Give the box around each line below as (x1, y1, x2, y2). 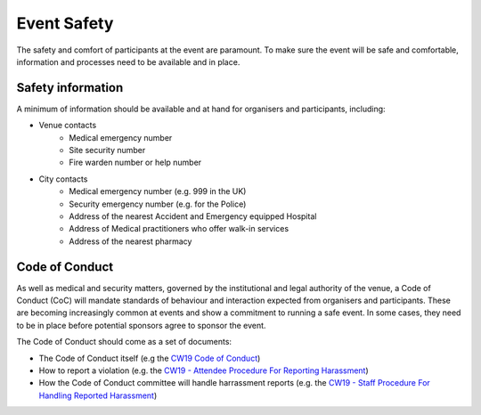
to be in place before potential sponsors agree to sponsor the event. (16, 320, 266, 330)
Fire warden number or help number (69, 157, 202, 168)
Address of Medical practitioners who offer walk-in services (69, 224, 289, 234)
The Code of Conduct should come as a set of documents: (16, 337, 232, 347)
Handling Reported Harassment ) (38, 390, 158, 401)
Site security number (69, 145, 146, 156)
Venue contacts (38, 120, 97, 131)
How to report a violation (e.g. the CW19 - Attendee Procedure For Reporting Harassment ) (38, 365, 369, 376)
